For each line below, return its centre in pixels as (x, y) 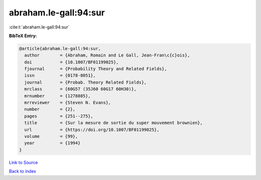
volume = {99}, (51, 136)
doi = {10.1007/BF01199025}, (72, 62)
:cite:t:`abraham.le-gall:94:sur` (39, 27)
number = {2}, (50, 109)
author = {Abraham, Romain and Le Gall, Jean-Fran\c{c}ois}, (107, 55)
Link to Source (23, 162)
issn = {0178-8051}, (60, 76)
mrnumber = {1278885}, (58, 96)
